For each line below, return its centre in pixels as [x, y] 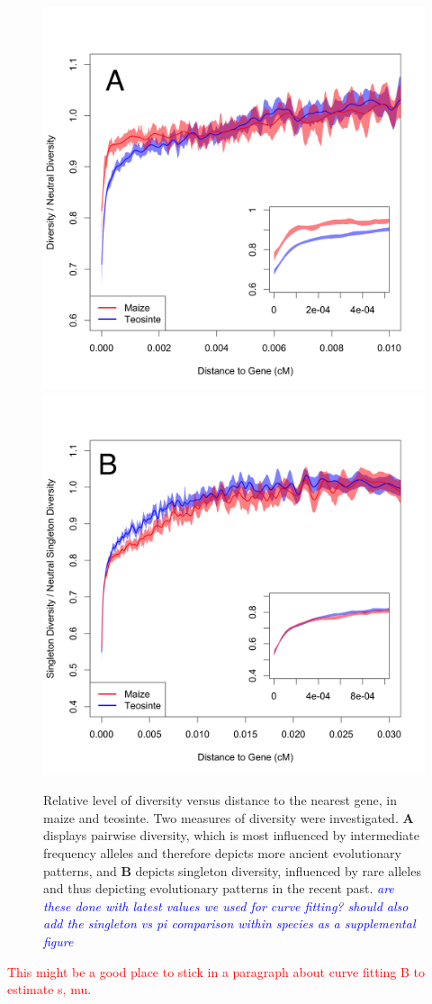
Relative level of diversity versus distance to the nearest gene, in [220, 800]
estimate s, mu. [49, 989]
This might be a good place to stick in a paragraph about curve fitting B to [216, 971]
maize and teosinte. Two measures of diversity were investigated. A [229, 817]
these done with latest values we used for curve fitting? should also [226, 905]
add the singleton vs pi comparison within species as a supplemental [229, 923]
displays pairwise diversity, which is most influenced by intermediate [231, 835]
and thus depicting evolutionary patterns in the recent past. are [219, 888]
